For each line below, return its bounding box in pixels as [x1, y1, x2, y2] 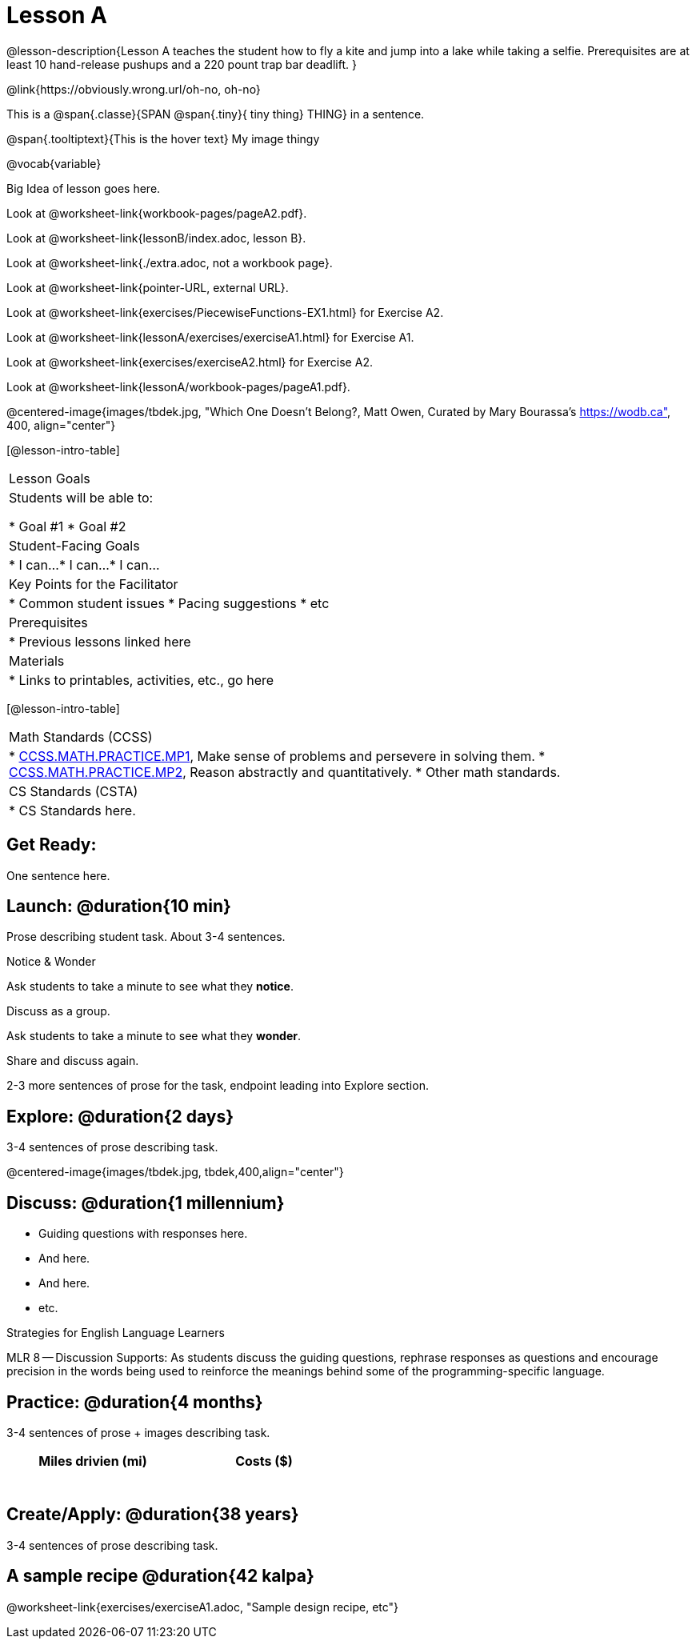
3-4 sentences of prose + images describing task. [6, 1425, 270, 1439]
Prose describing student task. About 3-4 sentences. [6, 930, 286, 944]
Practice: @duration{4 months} [6, 1391, 263, 1412]
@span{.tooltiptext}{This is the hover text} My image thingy [6, 131, 320, 146]
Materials [9, 652, 65, 669]
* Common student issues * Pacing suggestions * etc [9, 594, 330, 611]
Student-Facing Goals [9, 537, 140, 554]
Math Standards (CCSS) [9, 728, 153, 745]
